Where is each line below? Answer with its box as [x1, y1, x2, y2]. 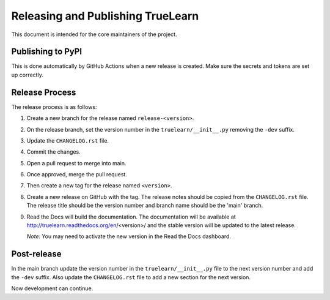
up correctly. [11, 71, 44, 78]
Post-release [11, 249, 62, 260]
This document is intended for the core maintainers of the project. [11, 31, 177, 38]
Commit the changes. [26, 148, 81, 156]
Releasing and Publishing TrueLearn [11, 9, 199, 23]
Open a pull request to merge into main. [26, 159, 127, 167]
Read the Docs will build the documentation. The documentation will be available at [26, 213, 237, 220]
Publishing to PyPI [11, 47, 82, 57]
